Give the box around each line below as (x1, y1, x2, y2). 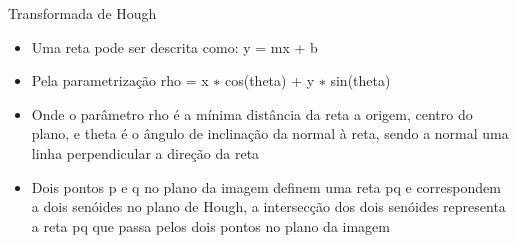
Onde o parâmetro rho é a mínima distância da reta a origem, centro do (31, 103, 473, 124)
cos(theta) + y (224, 70, 315, 91)
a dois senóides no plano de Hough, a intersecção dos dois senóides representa (31, 196, 506, 217)
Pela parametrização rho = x (31, 70, 209, 91)
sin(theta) (330, 70, 391, 91)
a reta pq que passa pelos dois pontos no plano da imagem (31, 215, 390, 236)
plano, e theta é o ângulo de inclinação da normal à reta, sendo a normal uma (31, 123, 509, 144)
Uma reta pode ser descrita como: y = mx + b (31, 36, 318, 57)
